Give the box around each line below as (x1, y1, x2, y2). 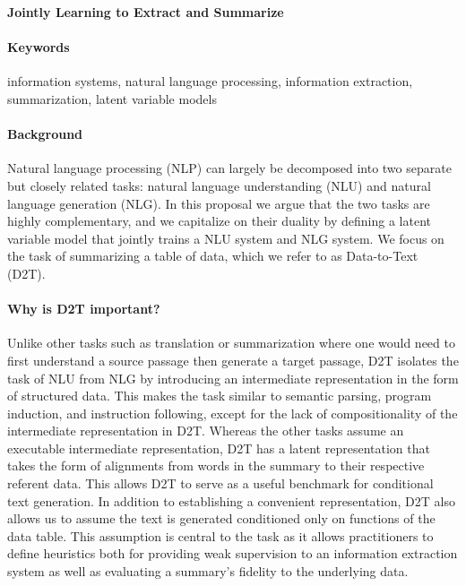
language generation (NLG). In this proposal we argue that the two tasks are (7, 194, 430, 212)
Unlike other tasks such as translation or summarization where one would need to (7, 333, 455, 352)
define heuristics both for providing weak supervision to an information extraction (7, 544, 458, 563)
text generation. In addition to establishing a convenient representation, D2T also (7, 491, 455, 510)
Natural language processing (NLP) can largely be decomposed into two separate (7, 159, 452, 177)
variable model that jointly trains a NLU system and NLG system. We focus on (7, 228, 444, 247)
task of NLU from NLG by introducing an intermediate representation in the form (7, 368, 459, 387)
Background (7, 125, 83, 143)
